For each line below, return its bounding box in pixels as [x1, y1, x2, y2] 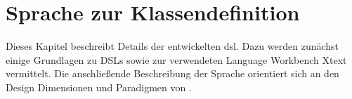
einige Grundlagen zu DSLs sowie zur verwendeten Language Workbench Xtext [6, 52, 347, 67]
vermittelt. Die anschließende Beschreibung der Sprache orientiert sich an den [6, 66, 339, 81]
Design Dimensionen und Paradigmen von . [6, 79, 192, 94]
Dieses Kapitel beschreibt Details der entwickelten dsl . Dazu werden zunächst [6, 39, 339, 53]
